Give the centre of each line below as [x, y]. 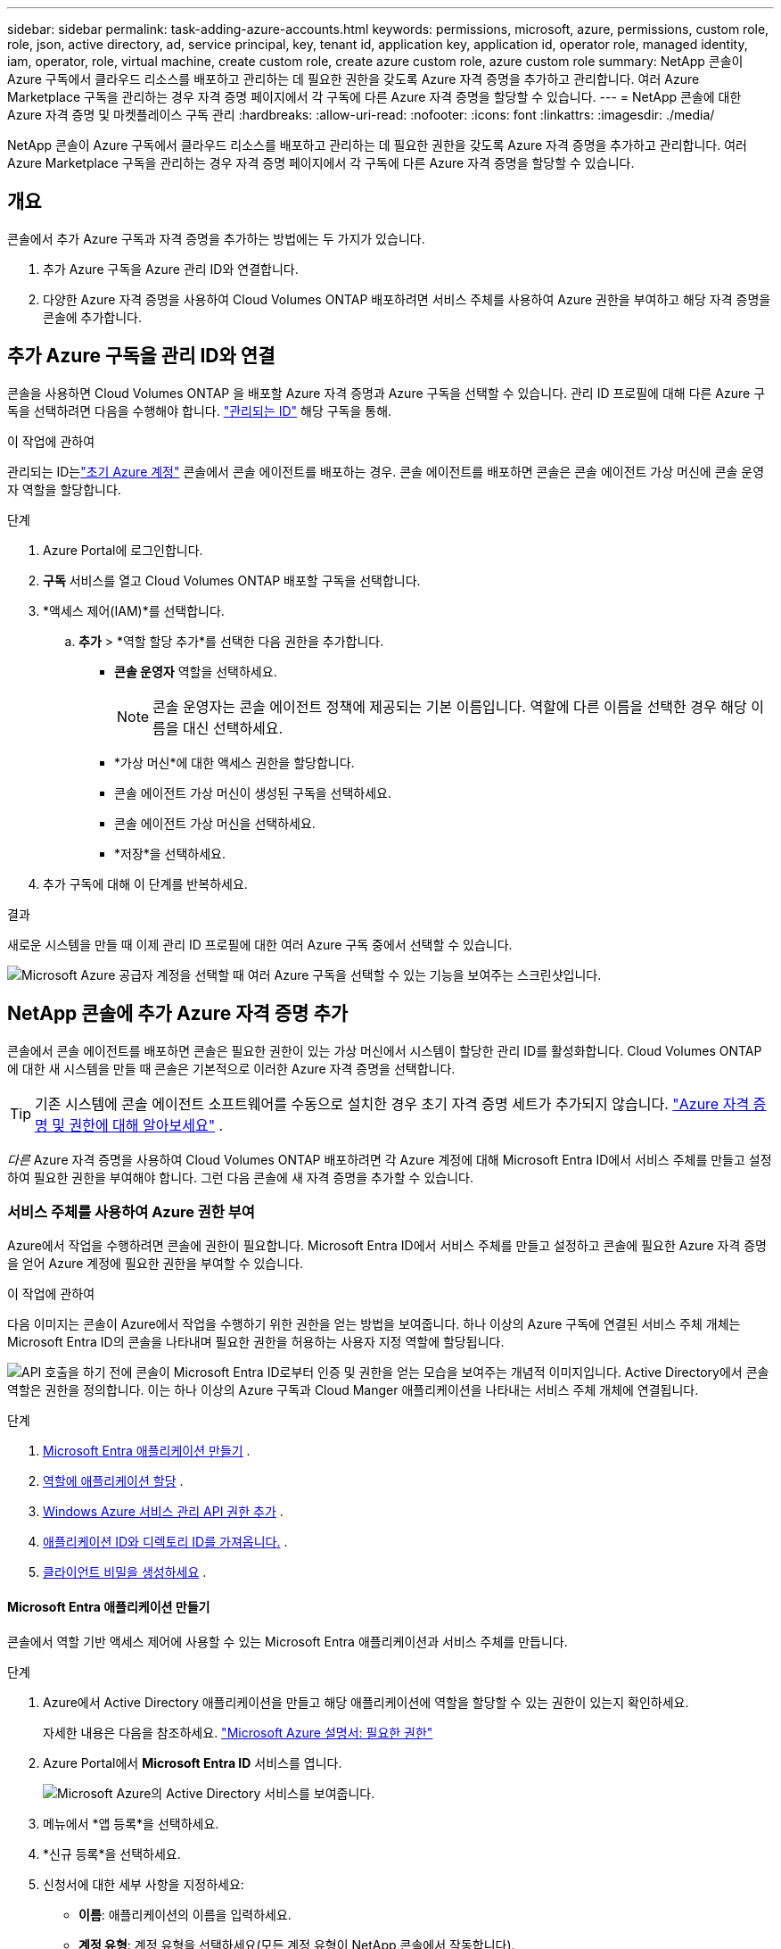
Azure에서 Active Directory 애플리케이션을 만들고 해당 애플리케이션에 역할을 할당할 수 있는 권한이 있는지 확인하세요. [366, 1702]
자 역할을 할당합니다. [64, 489]
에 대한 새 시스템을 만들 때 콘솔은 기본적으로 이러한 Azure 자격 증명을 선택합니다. [231, 1068]
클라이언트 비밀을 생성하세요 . [125, 1572]
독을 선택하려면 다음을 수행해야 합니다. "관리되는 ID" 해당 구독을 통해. [200, 411]
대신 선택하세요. [233, 728]
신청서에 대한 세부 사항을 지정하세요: [144, 1884]
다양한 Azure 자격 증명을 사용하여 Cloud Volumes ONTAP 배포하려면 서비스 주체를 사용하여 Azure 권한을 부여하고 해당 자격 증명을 [407, 299]
